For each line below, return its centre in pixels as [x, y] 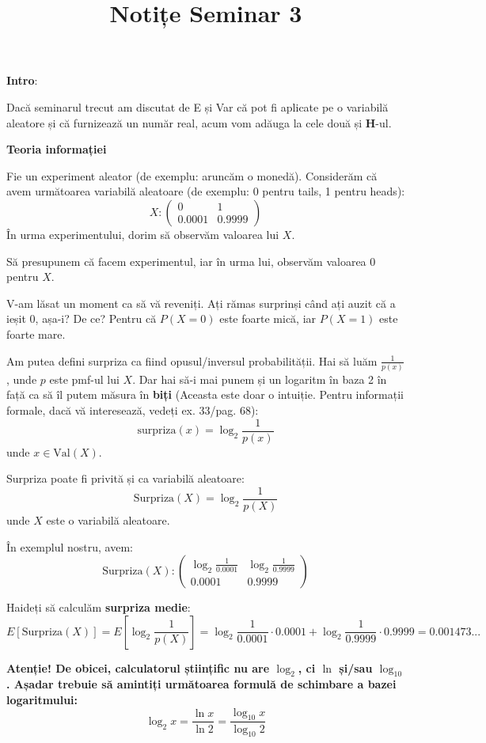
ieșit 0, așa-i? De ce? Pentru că [82, 318]
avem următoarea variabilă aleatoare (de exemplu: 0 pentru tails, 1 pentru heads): [206, 191]
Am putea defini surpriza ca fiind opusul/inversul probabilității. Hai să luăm [192, 360]
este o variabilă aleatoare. [108, 519]
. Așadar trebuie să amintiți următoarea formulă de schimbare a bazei [201, 684]
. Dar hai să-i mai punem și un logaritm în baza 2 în [260, 379]
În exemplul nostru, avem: [70, 546]
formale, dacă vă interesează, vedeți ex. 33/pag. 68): [133, 410]
